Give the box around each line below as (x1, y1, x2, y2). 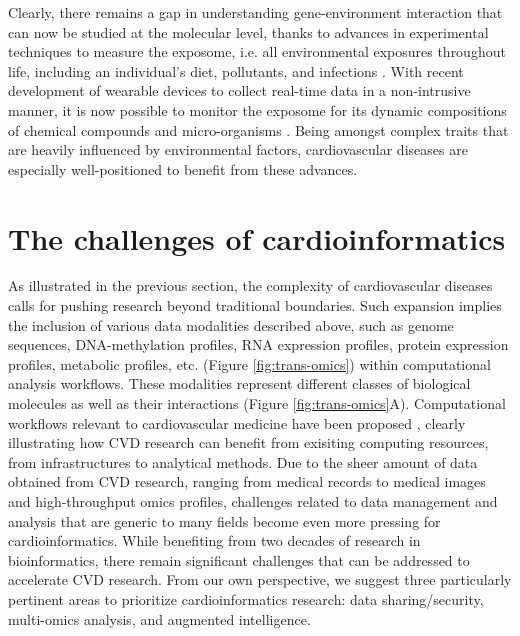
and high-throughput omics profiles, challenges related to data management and (8, 491, 498, 511)
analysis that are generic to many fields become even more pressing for (8, 510, 441, 531)
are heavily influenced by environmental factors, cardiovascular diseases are (8, 139, 468, 160)
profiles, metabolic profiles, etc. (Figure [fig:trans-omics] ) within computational (8, 353, 491, 374)
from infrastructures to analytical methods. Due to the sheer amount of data (8, 451, 478, 472)
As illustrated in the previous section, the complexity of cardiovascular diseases (8, 275, 493, 296)
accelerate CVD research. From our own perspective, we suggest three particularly (8, 569, 512, 590)
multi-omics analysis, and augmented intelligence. (8, 608, 311, 629)
